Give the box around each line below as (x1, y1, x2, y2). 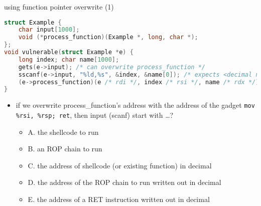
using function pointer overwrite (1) (4, 2, 114, 12)
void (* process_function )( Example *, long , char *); (18, 34, 198, 41)
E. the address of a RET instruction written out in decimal (28, 194, 210, 204)
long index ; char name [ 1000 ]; (18, 56, 119, 63)
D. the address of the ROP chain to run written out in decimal (28, 177, 221, 187)
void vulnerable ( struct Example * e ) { (4, 49, 134, 56)
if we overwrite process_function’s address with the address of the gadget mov (16, 100, 255, 110)
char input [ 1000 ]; (18, 26, 80, 34)
